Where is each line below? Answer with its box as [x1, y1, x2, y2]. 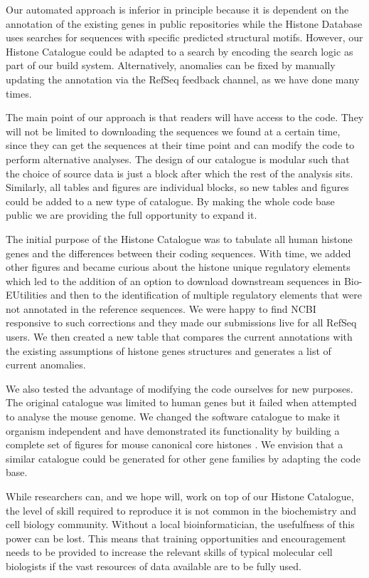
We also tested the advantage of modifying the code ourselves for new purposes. [6, 381, 353, 396]
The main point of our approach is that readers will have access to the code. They [6, 110, 364, 125]
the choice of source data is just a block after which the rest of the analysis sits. [6, 165, 353, 180]
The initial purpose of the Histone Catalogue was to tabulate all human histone [6, 231, 353, 246]
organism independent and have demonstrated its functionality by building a [6, 423, 340, 438]
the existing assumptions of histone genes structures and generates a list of [6, 343, 331, 358]
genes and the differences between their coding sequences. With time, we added [6, 245, 351, 260]
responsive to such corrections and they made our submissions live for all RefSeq [6, 315, 357, 330]
